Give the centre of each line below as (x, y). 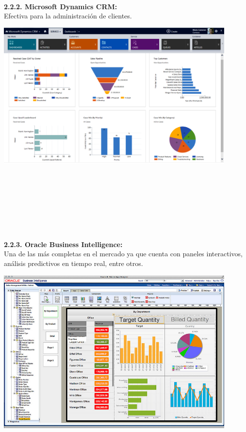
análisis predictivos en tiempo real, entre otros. (74, 263)
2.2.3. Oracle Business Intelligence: (63, 244)
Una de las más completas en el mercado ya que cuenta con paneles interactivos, (123, 254)
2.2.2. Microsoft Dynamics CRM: (61, 6)
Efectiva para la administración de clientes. (68, 16)
